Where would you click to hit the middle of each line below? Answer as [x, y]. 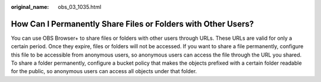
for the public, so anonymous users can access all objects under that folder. [104, 71]
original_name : [30, 7]
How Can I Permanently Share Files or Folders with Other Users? [132, 24]
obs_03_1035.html [80, 7]
